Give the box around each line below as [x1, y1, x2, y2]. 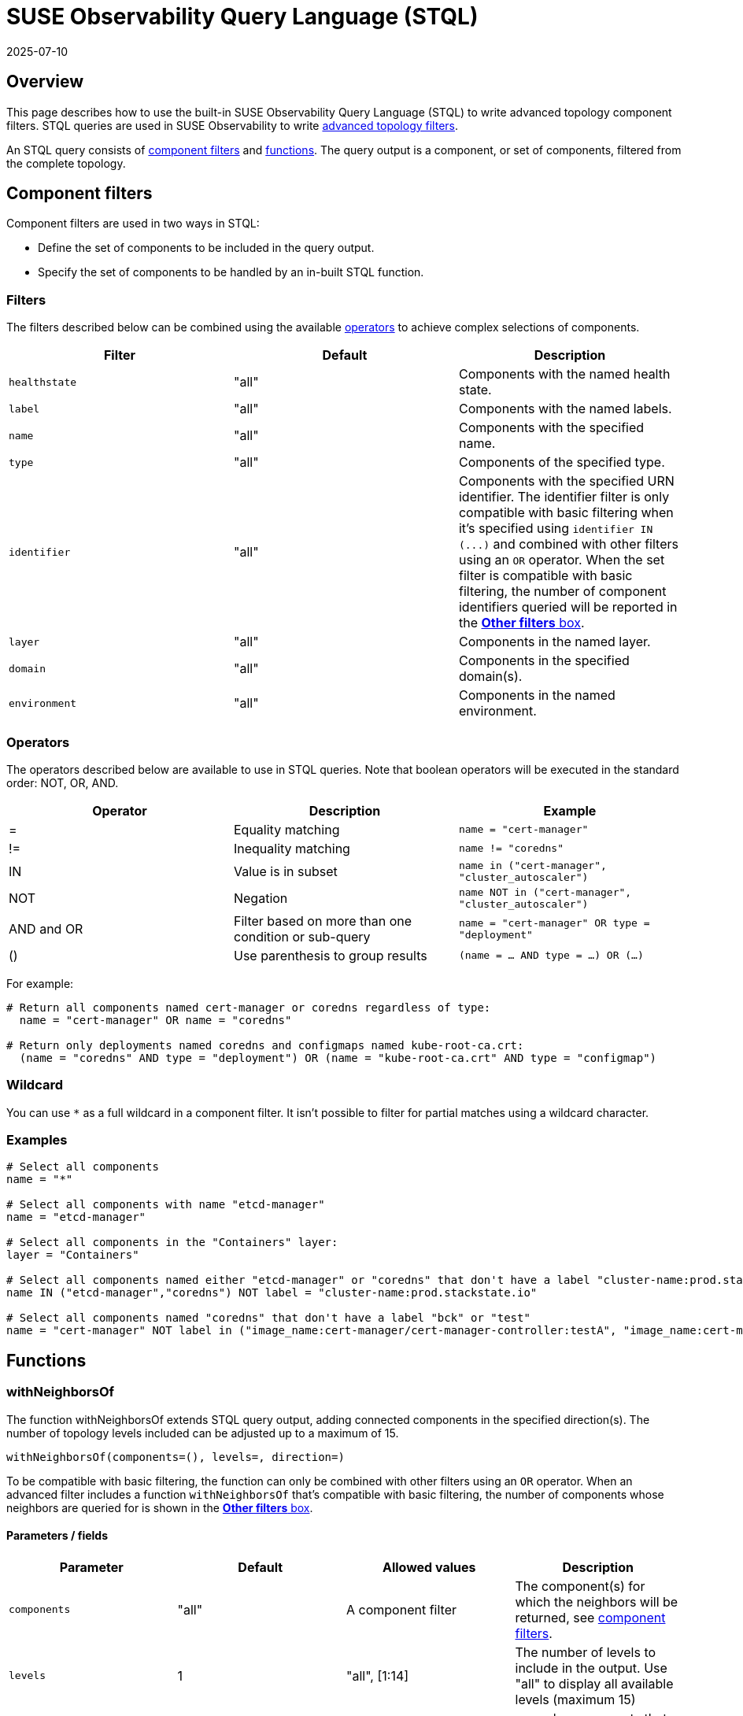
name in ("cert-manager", [458, 859, 607, 871]
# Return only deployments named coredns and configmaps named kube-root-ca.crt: [6, 1038, 524, 1052]
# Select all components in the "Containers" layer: [6, 1236, 338, 1249]
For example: [6, 976, 74, 990]
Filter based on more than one [233, 912, 412, 929]
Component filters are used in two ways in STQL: [6, 216, 260, 231]
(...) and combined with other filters [458, 536, 678, 553]
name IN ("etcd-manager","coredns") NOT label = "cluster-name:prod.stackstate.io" [6, 1286, 538, 1300]
